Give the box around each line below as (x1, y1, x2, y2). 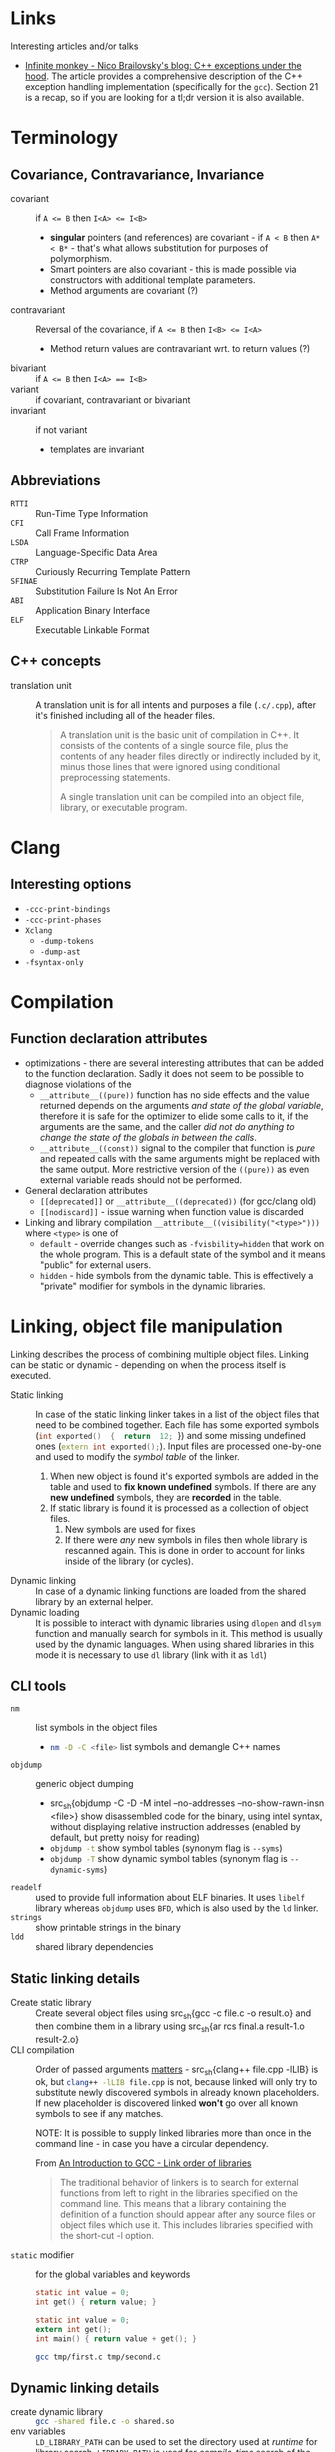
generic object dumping (35, 1778, 134, 1790)
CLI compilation (10, 2043, 75, 2056)
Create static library (10, 1996, 92, 2008)
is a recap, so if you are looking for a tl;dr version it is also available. (24, 91, 305, 103)
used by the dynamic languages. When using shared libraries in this (35, 1638, 315, 1650)
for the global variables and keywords (35, 2268, 191, 2281)
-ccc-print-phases (24, 915, 102, 925)
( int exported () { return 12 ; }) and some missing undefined (35, 1429, 307, 1441)
